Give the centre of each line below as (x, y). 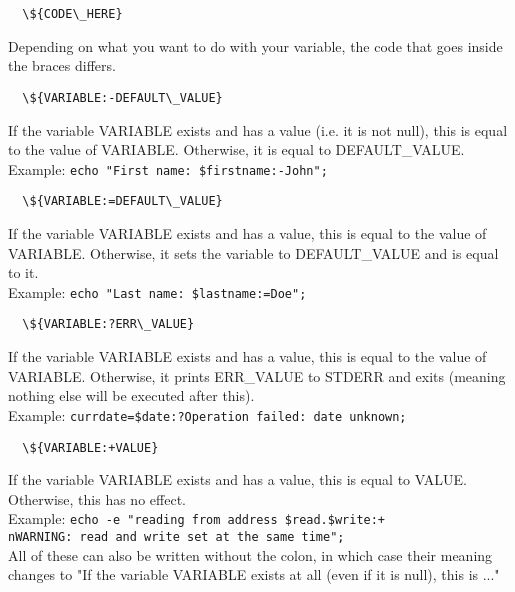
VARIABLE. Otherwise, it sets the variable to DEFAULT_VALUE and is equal (253, 252)
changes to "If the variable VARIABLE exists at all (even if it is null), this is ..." (254, 574)
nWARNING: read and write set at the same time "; (176, 537)
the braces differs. (62, 65)
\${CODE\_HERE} (72, 14)
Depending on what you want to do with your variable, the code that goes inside (255, 45)
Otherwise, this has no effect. (97, 498)
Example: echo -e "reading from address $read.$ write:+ (197, 518)
